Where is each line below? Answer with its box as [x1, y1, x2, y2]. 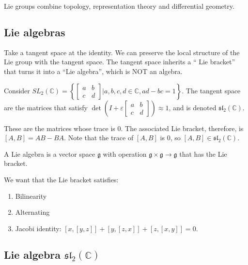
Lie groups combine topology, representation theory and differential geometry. [4, 1, 234, 11]
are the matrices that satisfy [4, 102, 88, 112]
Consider [4, 85, 30, 95]
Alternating [15, 207, 50, 217]
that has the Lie [179, 148, 227, 159]
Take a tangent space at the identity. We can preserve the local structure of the [4, 47, 240, 57]
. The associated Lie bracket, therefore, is [121, 123, 244, 133]
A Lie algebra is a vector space [4, 148, 95, 159]
